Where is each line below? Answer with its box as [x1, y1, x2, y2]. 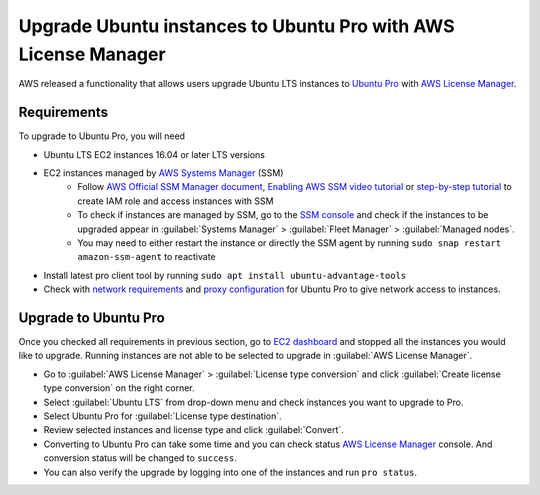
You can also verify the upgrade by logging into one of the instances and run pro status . [43, 466, 417, 478]
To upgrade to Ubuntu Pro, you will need [18, 130, 185, 142]
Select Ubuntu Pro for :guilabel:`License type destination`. [43, 410, 282, 422]
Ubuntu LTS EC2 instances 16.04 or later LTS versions [43, 148, 265, 160]
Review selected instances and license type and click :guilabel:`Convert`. [43, 424, 344, 436]
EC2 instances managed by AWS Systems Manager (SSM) [43, 167, 284, 179]
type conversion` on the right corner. [43, 382, 195, 394]
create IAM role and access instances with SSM [77, 195, 274, 207]
